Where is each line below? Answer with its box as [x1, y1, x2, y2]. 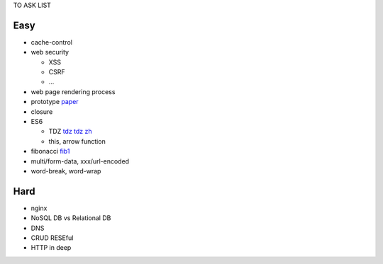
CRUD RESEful [30, 234, 74, 242]
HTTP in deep [30, 243, 72, 252]
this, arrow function [48, 137, 106, 145]
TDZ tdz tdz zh [48, 127, 92, 136]
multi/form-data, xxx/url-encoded [30, 156, 130, 166]
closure [30, 107, 53, 116]
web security [30, 48, 70, 57]
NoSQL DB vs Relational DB [30, 214, 111, 222]
